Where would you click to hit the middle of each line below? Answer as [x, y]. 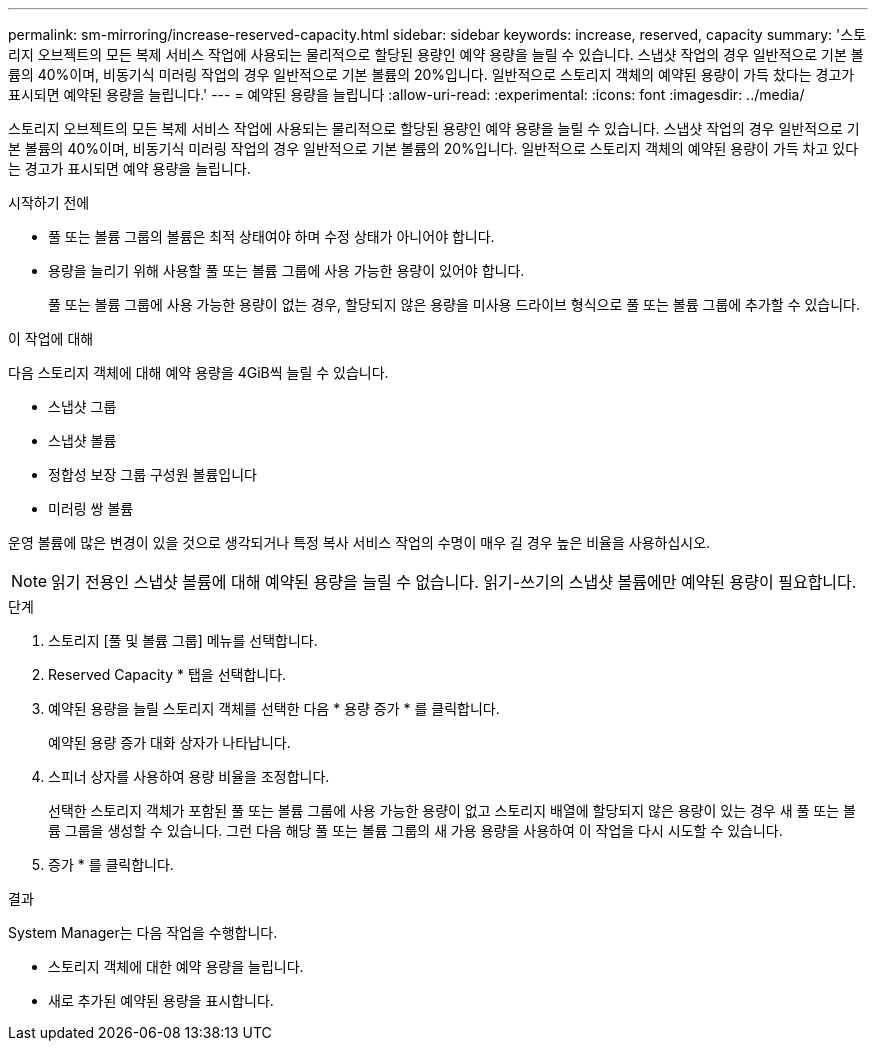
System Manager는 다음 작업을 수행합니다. [143, 932]
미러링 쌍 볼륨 [91, 508]
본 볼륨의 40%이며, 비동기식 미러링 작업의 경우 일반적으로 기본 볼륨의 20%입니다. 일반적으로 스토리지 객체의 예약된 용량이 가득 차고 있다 [433, 148]
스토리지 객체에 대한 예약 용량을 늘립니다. [176, 966]
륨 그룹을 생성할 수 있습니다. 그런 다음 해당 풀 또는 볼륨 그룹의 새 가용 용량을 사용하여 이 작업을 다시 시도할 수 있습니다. [415, 830]
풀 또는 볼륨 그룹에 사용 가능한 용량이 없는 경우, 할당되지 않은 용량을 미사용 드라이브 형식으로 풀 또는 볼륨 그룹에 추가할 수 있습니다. [454, 304]
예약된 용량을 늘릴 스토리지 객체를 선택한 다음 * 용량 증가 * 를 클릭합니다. [274, 708]
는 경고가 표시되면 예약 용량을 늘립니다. [129, 168]
